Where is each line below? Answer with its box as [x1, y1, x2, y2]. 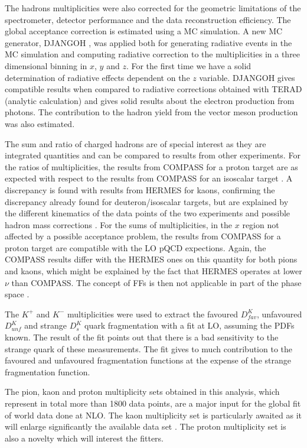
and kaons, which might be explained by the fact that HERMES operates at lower [5, 265, 302, 277]
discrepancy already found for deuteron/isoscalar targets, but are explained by [5, 195, 289, 207]
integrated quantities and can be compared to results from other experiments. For [5, 149, 301, 161]
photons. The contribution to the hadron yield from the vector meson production [5, 106, 298, 118]
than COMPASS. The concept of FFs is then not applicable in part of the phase [11, 276, 302, 288]
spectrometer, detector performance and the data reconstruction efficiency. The [5, 13, 291, 25]
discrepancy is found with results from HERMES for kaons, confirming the [5, 183, 275, 196]
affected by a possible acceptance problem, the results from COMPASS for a [5, 230, 281, 242]
